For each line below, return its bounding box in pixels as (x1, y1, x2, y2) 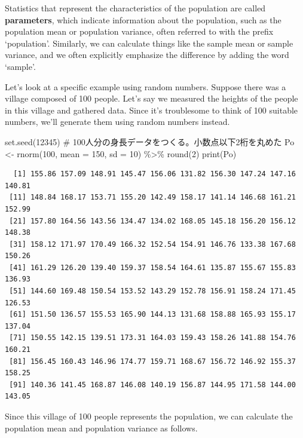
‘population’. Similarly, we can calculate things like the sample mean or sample (5, 36, 293, 49)
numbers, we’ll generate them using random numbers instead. (5, 115, 230, 128)
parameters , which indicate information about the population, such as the (5, 13, 281, 26)
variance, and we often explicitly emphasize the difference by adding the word (5, 48, 289, 61)
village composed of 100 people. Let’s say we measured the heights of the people (5, 92, 298, 105)
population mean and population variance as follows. (5, 421, 198, 434)
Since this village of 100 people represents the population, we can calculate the (5, 410, 293, 422)
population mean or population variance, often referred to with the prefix (5, 25, 274, 38)
